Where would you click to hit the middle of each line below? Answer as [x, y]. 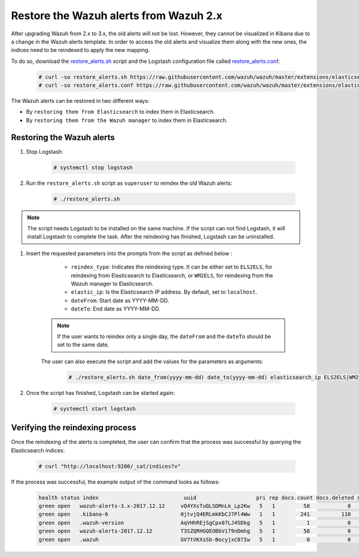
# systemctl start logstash [95, 409]
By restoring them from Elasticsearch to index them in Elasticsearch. [121, 112]
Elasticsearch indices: [38, 450]
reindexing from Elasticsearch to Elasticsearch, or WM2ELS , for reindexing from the [172, 275]
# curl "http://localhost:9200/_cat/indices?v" [109, 466]
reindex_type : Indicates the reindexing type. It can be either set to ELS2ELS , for [171, 267]
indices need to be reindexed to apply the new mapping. [80, 50]
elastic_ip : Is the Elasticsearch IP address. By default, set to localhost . [164, 292]
